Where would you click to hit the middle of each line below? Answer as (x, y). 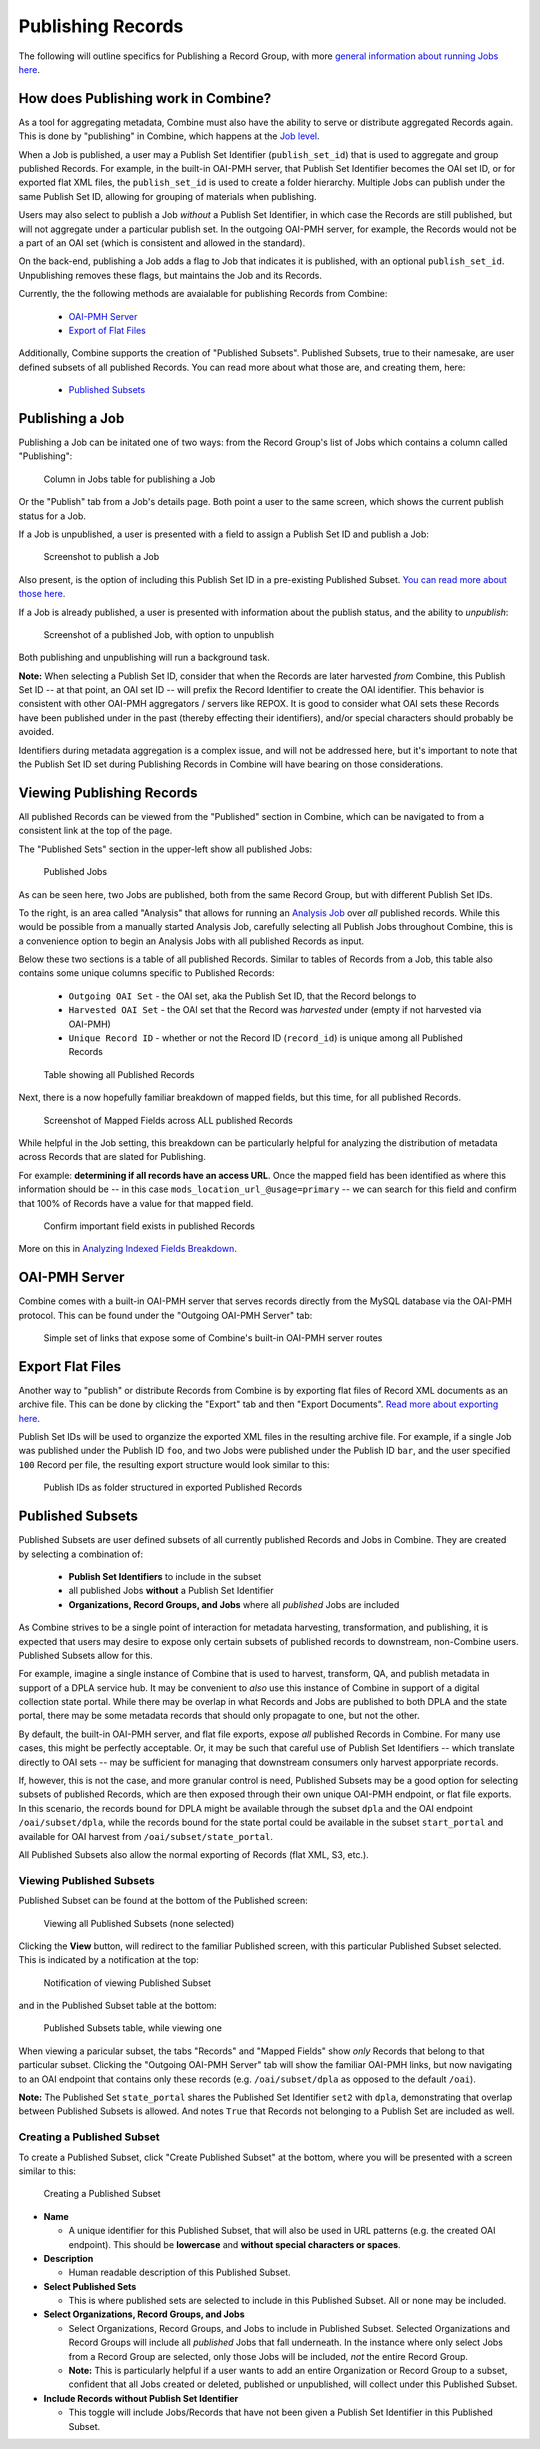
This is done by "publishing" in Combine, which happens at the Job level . (169, 136)
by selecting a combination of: (81, 1554)
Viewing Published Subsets (86, 1880)
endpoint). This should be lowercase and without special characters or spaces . (234, 2244)
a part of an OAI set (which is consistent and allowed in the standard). (162, 242)
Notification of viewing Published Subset (127, 1982)
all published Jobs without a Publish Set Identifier (171, 1591)
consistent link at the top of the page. (95, 831)
